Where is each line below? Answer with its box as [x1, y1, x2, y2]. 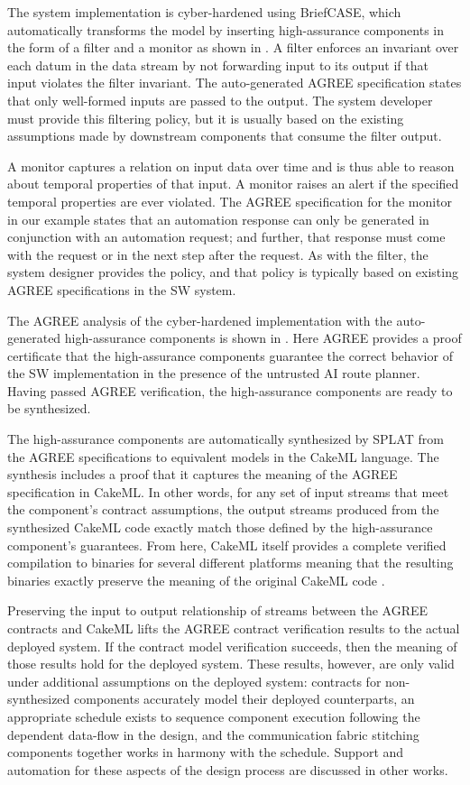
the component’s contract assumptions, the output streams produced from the [7, 500, 439, 519]
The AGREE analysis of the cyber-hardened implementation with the [7, 310, 392, 329]
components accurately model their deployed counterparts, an [74, 689, 415, 708]
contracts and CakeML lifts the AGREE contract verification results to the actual [7, 619, 460, 637]
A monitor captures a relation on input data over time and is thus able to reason [7, 156, 455, 175]
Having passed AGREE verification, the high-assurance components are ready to [7, 381, 453, 400]
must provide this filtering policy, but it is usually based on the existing [7, 108, 404, 127]
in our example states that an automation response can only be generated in [7, 209, 429, 228]
